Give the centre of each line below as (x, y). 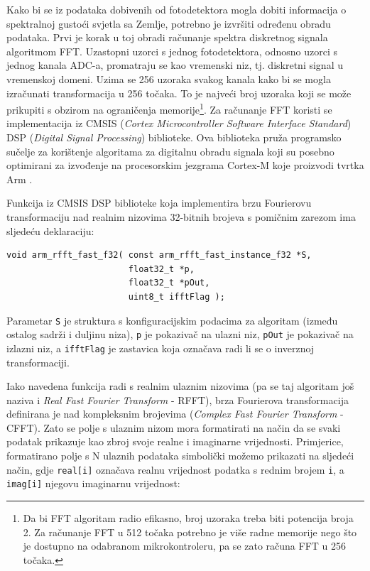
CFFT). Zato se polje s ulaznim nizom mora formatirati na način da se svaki (174, 427)
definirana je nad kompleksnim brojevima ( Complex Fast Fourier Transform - (175, 414)
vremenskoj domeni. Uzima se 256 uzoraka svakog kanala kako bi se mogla (169, 78)
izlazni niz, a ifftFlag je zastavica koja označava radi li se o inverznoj (160, 348)
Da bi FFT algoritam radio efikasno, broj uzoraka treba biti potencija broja (188, 517)
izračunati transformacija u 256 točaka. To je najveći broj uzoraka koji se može (179, 93)
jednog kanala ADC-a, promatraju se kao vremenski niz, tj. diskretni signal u (175, 65)
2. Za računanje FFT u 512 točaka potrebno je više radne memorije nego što (190, 532)
